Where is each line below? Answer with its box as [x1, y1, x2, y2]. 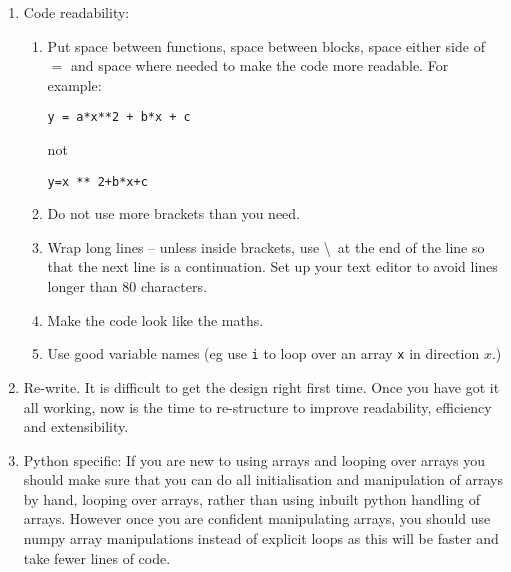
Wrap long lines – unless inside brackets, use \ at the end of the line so [47, 236, 485, 257]
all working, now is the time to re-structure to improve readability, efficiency [23, 396, 492, 417]
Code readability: [23, 2, 130, 22]
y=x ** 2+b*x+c [47, 174, 148, 189]
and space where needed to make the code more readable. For [70, 55, 449, 76]
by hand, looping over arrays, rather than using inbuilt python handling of [23, 488, 481, 509]
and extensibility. [23, 416, 129, 437]
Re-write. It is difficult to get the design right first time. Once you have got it [23, 376, 500, 397]
